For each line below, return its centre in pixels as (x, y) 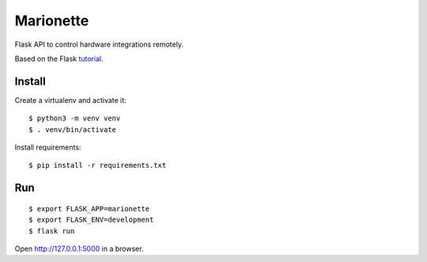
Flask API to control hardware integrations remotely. (99, 44)
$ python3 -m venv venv (75, 118)
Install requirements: (48, 147)
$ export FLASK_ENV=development (91, 220)
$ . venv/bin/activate (73, 129)
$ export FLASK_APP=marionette (89, 209)
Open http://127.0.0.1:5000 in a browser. (79, 249)
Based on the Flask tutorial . (59, 59)
